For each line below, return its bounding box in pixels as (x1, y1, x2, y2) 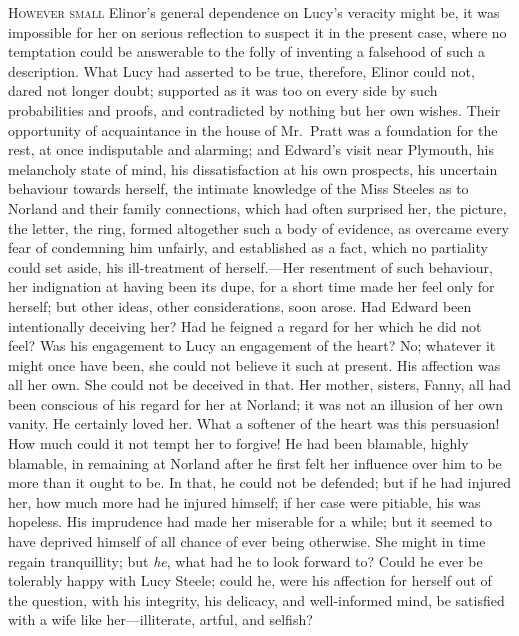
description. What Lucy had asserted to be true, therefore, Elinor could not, (8, 60, 475, 81)
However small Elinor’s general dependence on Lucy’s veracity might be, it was (8, 2, 500, 22)
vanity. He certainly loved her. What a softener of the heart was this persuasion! (8, 413, 500, 434)
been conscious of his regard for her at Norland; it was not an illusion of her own (8, 393, 503, 414)
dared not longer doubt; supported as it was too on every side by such (8, 80, 438, 101)
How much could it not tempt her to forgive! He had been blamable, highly (8, 433, 469, 454)
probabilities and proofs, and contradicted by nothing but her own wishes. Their (8, 99, 501, 120)
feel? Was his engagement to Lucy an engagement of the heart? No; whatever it (8, 335, 496, 356)
